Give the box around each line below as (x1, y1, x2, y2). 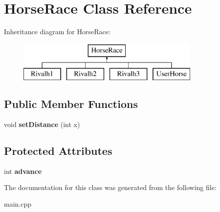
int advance (4, 166, 42, 176)
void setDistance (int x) (4, 119, 80, 129)
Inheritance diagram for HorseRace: (4, 26, 110, 37)
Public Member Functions (4, 96, 138, 111)
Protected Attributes (4, 143, 112, 158)
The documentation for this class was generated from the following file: (4, 182, 217, 192)
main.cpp (4, 199, 32, 209)
